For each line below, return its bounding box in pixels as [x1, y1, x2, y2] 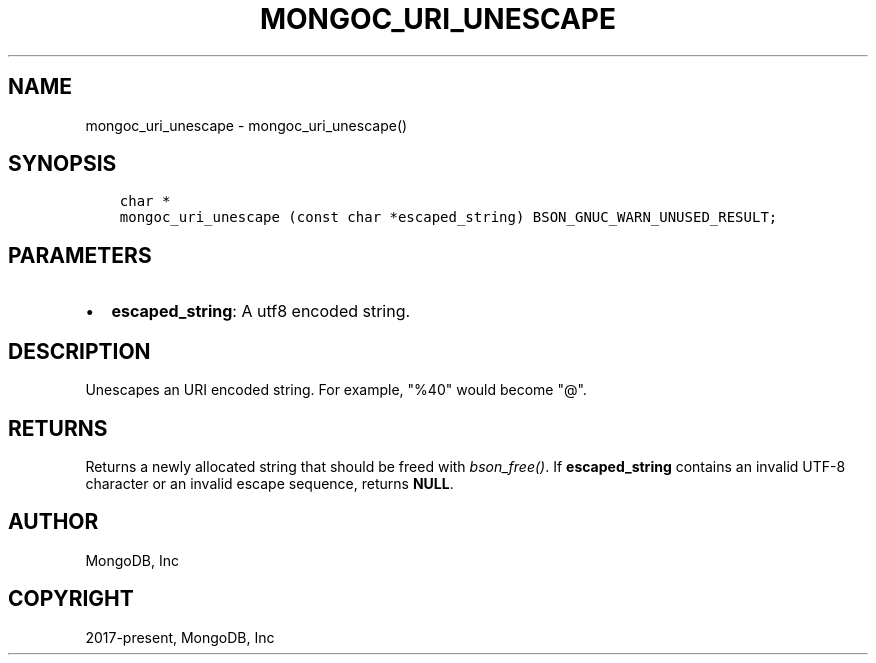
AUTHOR [8, 509, 99, 535]
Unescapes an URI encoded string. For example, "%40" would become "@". [85, 381, 587, 399]
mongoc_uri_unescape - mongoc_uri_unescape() [85, 116, 408, 134]
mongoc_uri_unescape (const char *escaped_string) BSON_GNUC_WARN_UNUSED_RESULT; [119, 209, 778, 226]
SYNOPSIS [8, 151, 117, 177]
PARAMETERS [8, 242, 152, 268]
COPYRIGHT [8, 586, 134, 612]
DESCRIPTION [8, 338, 151, 364]
